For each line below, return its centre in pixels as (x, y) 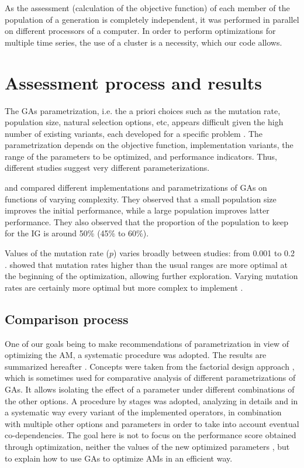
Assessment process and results (134, 82)
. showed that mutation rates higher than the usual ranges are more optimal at (146, 264)
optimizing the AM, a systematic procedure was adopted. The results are (136, 355)
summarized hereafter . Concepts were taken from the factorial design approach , (150, 366)
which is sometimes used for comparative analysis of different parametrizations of (150, 378)
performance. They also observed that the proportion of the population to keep (146, 221)
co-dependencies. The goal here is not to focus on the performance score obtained (151, 435)
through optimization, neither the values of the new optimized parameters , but (147, 446)
